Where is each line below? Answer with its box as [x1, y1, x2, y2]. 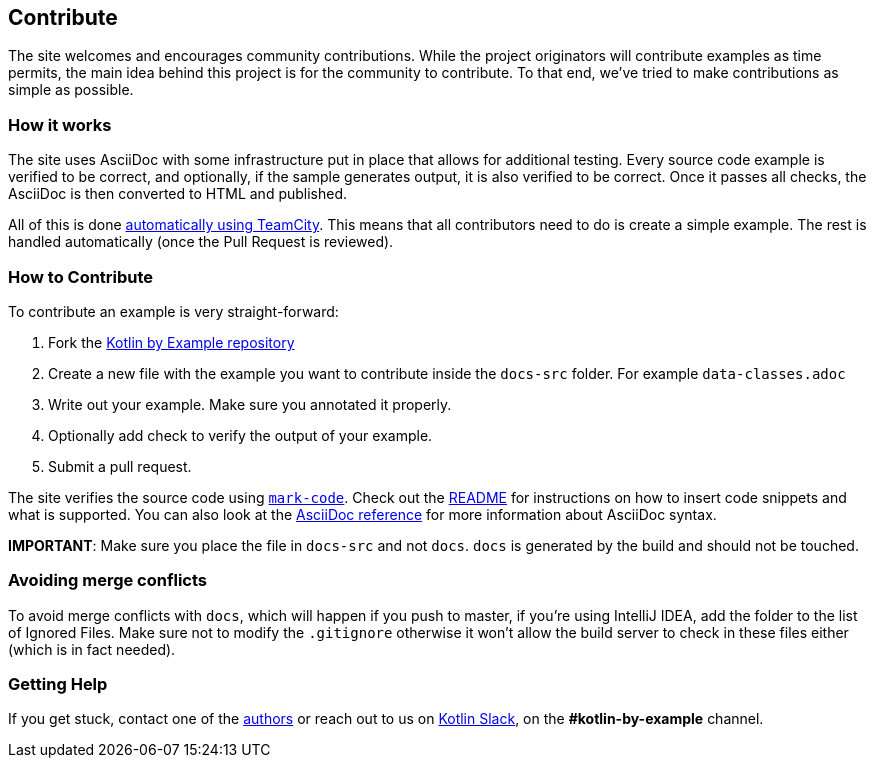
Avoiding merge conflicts [8, 570, 207, 591]
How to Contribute [8, 266, 154, 287]
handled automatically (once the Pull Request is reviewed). [8, 233, 394, 251]
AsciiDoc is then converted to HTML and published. [8, 185, 348, 203]
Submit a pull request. [48, 457, 192, 475]
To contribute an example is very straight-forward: [8, 302, 339, 320]
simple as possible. [8, 81, 134, 99]
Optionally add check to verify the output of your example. [48, 426, 433, 444]
